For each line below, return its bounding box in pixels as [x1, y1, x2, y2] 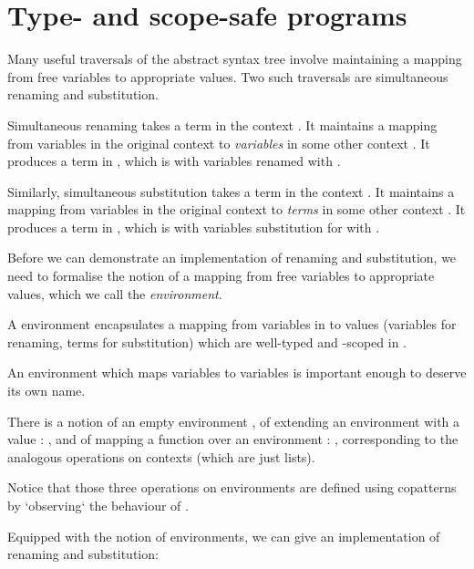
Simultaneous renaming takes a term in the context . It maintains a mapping [7, 115, 438, 134]
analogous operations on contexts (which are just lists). [7, 447, 315, 466]
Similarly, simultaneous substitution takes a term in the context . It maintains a [7, 181, 455, 201]
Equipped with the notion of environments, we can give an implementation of [7, 526, 440, 545]
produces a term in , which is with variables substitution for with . [7, 217, 380, 236]
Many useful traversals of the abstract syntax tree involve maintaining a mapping [7, 49, 462, 68]
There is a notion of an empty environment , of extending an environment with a [7, 411, 460, 430]
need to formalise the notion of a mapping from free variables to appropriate [7, 266, 435, 285]
